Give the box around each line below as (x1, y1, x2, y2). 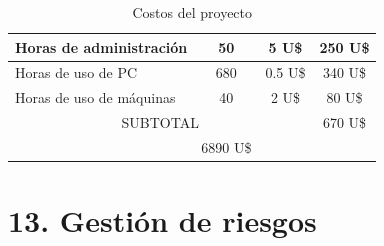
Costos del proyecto (132, 2, 253, 22)
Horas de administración (15, 36, 188, 57)
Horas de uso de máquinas (15, 87, 176, 108)
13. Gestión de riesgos (8, 200, 317, 241)
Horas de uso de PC (15, 62, 138, 83)
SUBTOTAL (121, 112, 199, 133)
